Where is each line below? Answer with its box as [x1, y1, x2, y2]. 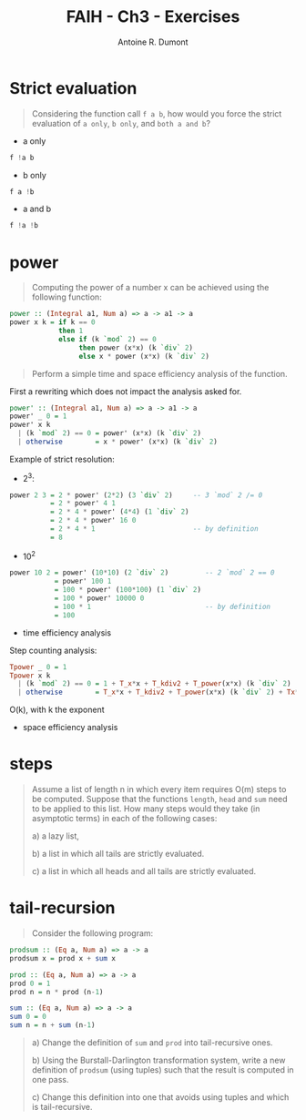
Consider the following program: [31, 928, 154, 939]
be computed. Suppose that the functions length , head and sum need [31, 794, 289, 805]
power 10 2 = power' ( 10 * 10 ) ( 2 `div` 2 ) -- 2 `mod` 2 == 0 [9, 568, 275, 577]
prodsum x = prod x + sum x [9, 953, 117, 962]
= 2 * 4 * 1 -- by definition [49, 524, 259, 534]
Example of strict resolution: [9, 453, 116, 464]
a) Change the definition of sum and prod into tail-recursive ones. [31, 1037, 273, 1048]
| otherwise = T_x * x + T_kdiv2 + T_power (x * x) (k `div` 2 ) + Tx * [17, 687, 300, 697]
